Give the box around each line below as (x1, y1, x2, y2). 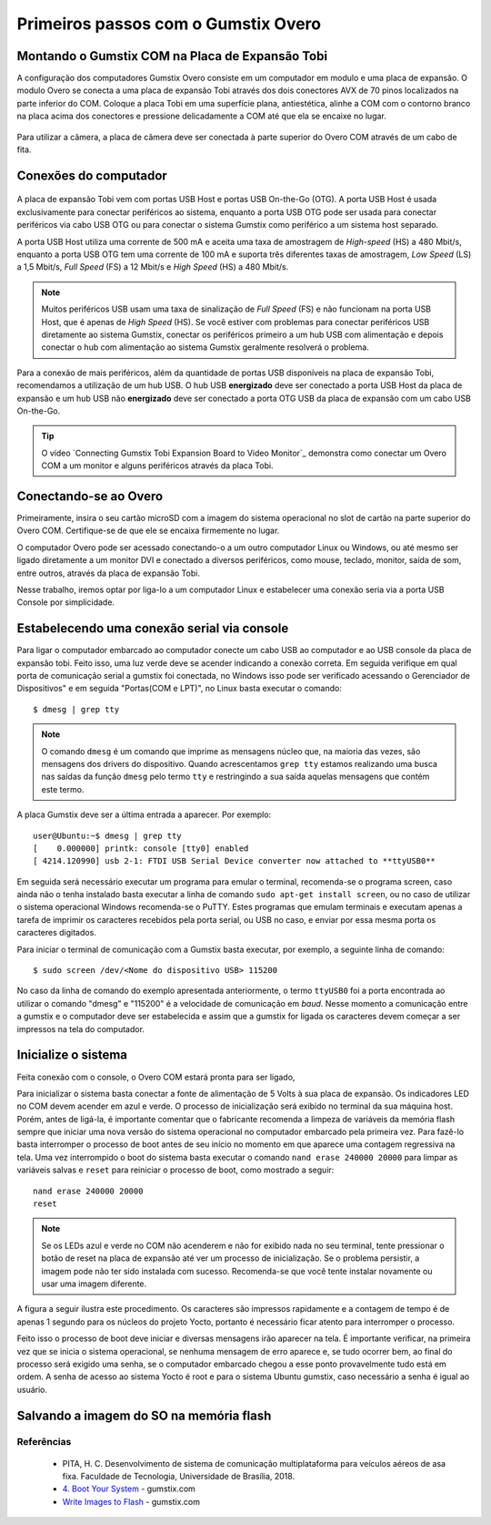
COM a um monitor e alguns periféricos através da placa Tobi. (41, 460, 274, 471)
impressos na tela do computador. (16, 1023, 145, 1034)
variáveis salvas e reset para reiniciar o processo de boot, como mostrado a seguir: (16, 1164, 335, 1175)
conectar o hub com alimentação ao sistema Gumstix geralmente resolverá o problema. (41, 342, 370, 353)
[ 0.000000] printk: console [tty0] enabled (33, 843, 249, 854)
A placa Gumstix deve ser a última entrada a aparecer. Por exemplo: (16, 809, 272, 820)
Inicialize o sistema (16, 1048, 127, 1063)
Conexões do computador (16, 168, 167, 183)
